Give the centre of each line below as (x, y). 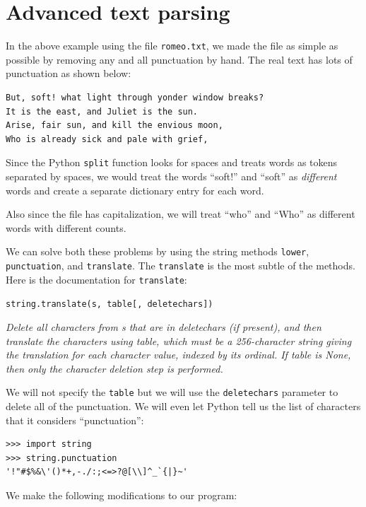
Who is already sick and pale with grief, (107, 139)
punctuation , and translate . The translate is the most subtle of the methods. (181, 266)
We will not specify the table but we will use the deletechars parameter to (172, 392)
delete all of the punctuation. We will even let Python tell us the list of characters (183, 406)
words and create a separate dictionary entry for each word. (135, 190)
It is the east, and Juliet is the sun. (102, 111)
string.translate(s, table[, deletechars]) (110, 304)
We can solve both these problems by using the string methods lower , (158, 251)
